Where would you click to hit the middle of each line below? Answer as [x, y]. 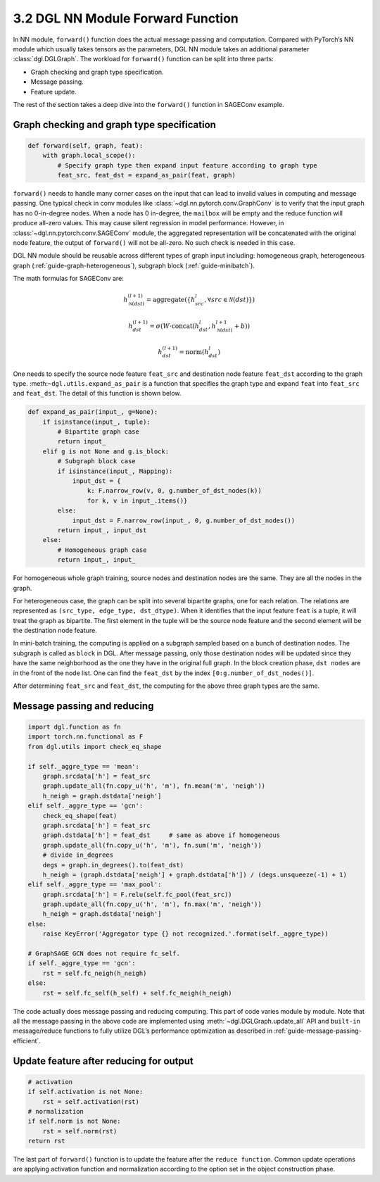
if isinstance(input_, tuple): [96, 422]
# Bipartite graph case [99, 432]
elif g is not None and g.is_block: [106, 451]
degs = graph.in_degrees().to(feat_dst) [113, 865]
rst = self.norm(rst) [80, 1131]
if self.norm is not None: [74, 1121]
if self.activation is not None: [85, 1092]
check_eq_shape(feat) [80, 816]
